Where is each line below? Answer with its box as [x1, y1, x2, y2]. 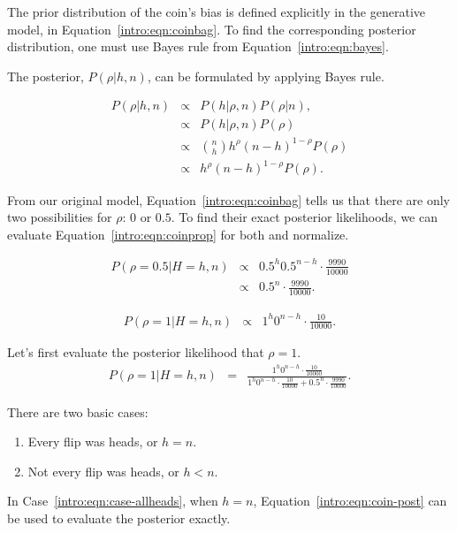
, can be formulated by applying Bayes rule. [147, 66, 385, 85]
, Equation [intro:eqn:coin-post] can [253, 491, 447, 510]
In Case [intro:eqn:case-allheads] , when [7, 491, 218, 510]
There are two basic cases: [7, 402, 149, 421]
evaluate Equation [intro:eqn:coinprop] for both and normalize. [7, 225, 349, 243]
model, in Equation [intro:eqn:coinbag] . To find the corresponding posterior [7, 19, 416, 38]
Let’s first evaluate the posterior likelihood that [7, 343, 264, 362]
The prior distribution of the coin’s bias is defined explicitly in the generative [7, 3, 426, 20]
